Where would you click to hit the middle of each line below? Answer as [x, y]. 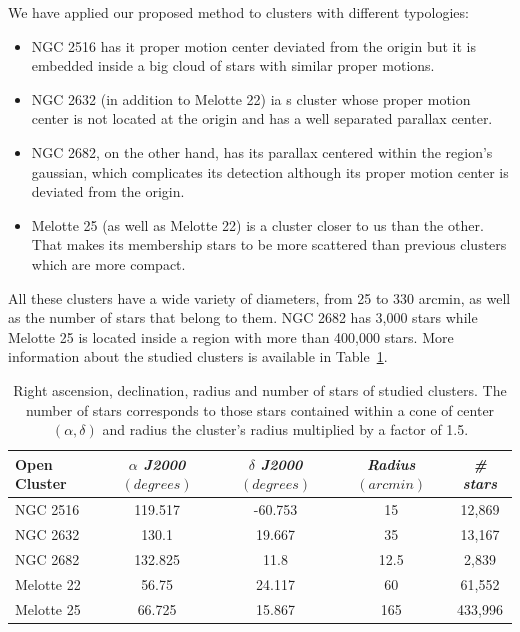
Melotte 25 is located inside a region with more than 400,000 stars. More [231, 336]
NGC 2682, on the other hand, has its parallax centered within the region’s [262, 151]
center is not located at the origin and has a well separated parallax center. [262, 118]
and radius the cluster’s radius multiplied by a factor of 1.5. [285, 429]
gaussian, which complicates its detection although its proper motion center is [270, 171]
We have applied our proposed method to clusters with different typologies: [238, 12]
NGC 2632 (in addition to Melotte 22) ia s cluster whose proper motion [251, 98]
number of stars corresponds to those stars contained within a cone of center [260, 409]
